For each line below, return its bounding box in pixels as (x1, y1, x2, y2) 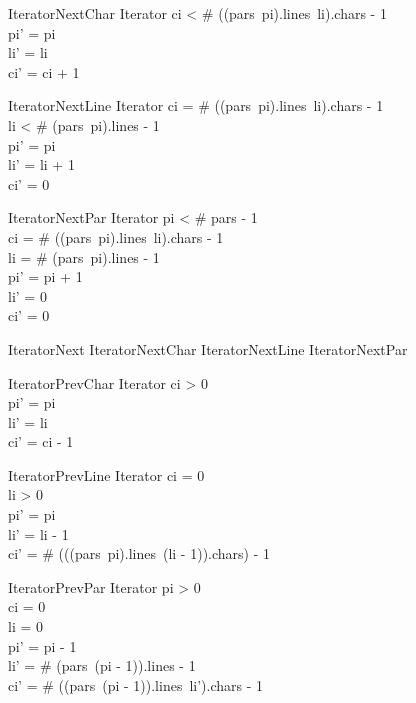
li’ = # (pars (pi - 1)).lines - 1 (8, 655, 196, 676)
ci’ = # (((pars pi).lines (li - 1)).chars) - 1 (8, 543, 271, 564)
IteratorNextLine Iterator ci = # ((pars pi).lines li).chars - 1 (8, 95, 384, 116)
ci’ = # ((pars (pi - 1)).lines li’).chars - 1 (8, 674, 264, 695)
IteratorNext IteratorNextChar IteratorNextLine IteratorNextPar (8, 338, 408, 359)
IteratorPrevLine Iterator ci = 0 (8, 464, 205, 485)
